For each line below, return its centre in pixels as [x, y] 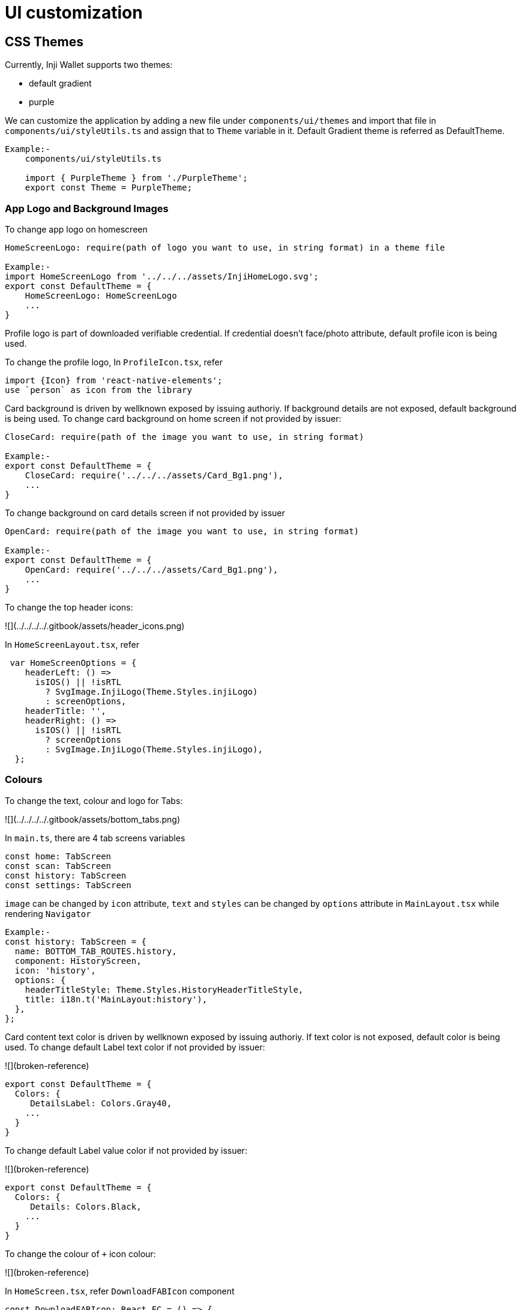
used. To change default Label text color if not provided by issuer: [135, 1047]
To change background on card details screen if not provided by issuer [145, 513]
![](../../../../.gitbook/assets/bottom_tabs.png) [93, 819]
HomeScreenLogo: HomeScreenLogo [101, 295]
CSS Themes [44, 41]
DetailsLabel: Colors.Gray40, [101, 1103]
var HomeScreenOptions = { [73, 663]
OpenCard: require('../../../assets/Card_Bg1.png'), [152, 569]
